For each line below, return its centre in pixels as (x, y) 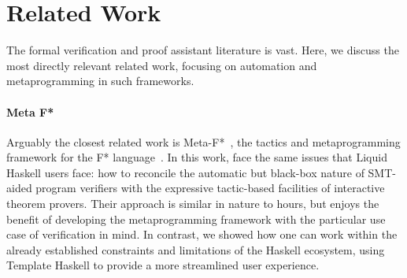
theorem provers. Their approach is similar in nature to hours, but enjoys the (193, 204)
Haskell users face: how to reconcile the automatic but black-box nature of (185, 172)
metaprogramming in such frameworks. (100, 81)
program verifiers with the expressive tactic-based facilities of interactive (210, 188)
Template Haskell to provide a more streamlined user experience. (163, 265)
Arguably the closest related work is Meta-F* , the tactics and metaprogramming (203, 141)
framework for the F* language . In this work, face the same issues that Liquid (197, 157)
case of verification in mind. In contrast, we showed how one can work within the (202, 234)
